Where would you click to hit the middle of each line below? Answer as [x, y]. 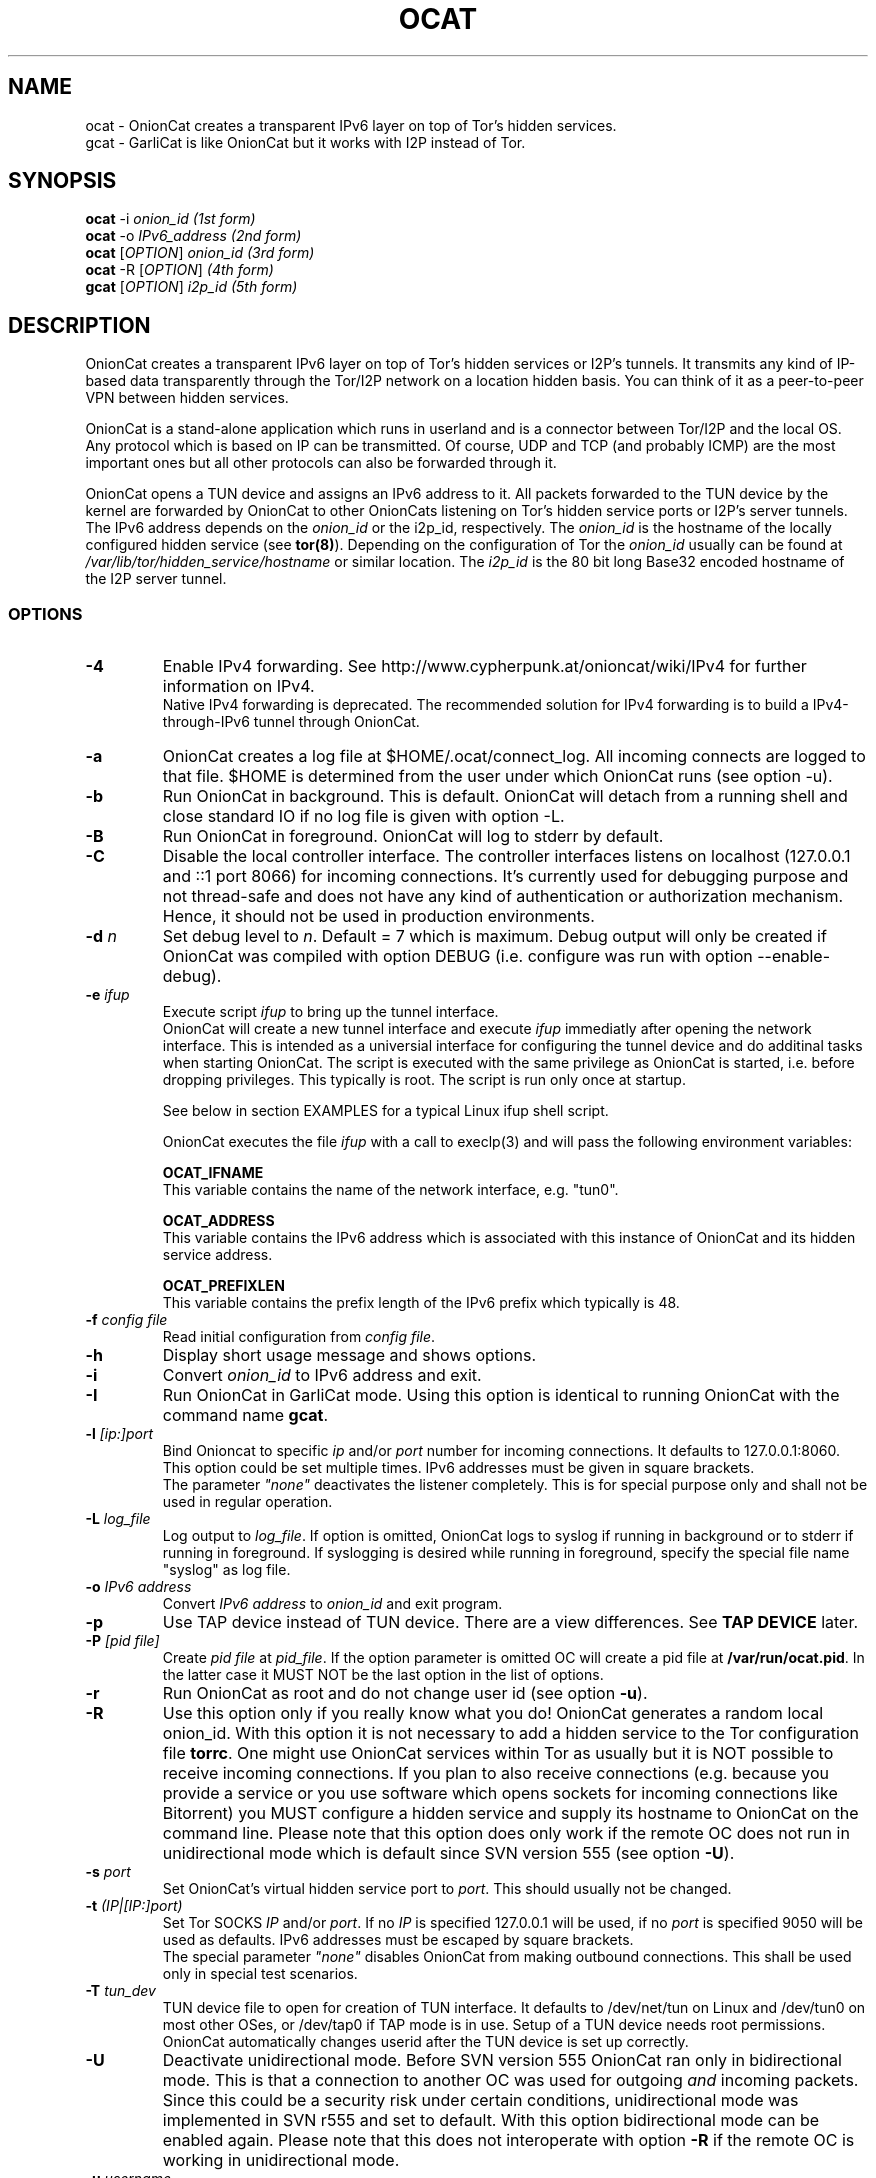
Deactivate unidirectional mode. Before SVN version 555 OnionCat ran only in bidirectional [502, 2060]
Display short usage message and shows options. [349, 1355]
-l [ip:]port [119, 1434]
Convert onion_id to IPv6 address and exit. [322, 1375]
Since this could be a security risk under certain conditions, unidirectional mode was [480, 2100]
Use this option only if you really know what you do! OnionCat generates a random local [492, 1713]
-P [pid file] [122, 1641]
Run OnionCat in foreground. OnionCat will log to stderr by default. [413, 836]
